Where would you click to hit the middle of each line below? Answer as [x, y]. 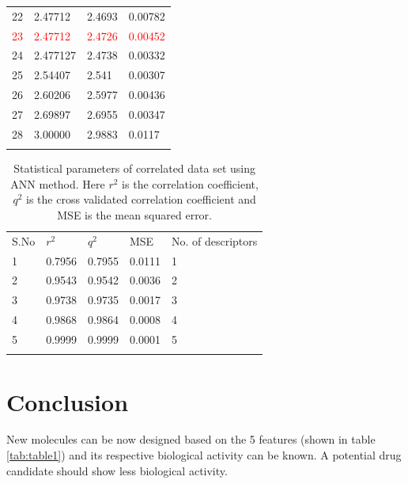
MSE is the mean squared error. [134, 214]
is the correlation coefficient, [190, 183]
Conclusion [68, 401]
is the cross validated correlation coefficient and [141, 199]
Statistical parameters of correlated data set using [134, 168]
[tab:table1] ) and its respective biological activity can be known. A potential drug [204, 455]
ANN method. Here [58, 183]
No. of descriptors [214, 240]
